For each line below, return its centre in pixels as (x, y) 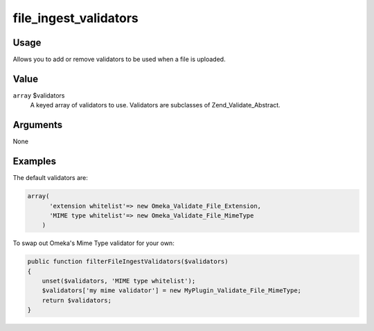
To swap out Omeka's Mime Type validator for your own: (93, 243)
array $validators (39, 95)
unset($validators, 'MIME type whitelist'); (119, 281)
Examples (35, 162)
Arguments (38, 125)
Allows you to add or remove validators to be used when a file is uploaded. (119, 60)
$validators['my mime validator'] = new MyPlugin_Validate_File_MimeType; (171, 290)
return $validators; (77, 300)
